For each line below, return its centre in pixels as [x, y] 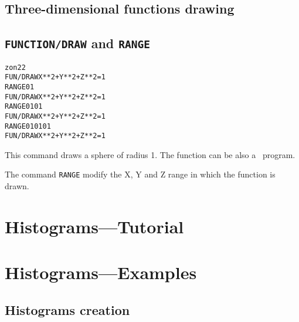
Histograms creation [67, 309]
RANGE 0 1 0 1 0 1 [28, 126]
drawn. [17, 186]
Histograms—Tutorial [94, 226]
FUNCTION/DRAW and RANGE [78, 43]
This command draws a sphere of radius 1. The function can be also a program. [150, 154]
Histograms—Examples [101, 272]
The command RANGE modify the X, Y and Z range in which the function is [140, 174]
